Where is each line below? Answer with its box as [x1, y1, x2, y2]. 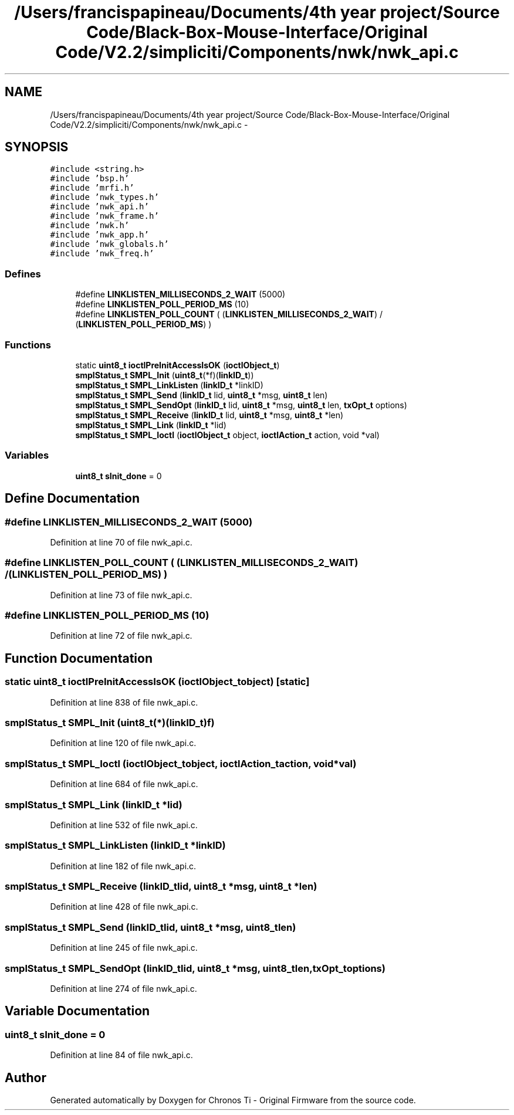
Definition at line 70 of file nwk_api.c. [50, 537, 192, 547]
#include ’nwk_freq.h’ [50, 249, 154, 259]
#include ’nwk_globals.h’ [50, 239, 169, 249]
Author [5, 1070, 46, 1085]
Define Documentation [5, 491, 140, 506]
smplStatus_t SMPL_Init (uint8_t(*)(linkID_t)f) [5, 717, 215, 728]
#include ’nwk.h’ [50, 221, 130, 231]
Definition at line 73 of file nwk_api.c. [50, 589, 192, 600]
